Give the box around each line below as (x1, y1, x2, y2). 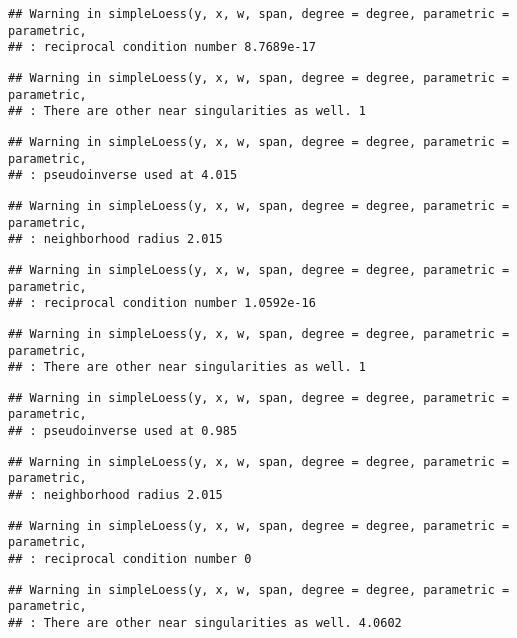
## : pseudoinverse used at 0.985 (8, 424, 238, 439)
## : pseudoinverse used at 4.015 (8, 168, 238, 183)
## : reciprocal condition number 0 (8, 552, 252, 567)
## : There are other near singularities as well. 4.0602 (8, 616, 402, 631)
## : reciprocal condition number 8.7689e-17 (8, 40, 316, 55)
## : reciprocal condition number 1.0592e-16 (8, 296, 316, 311)
